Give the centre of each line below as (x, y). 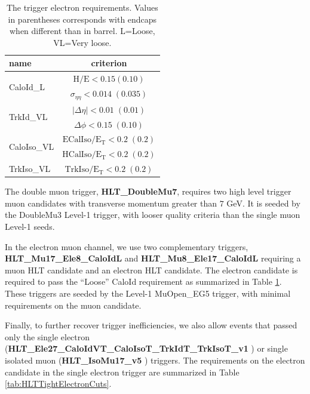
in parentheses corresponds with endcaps (82, 19)
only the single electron (47, 336)
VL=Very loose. (82, 42)
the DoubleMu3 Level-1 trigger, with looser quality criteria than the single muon (153, 215)
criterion (109, 63)
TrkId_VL (28, 117)
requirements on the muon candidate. (73, 305)
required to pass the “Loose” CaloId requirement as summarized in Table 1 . (143, 281)
